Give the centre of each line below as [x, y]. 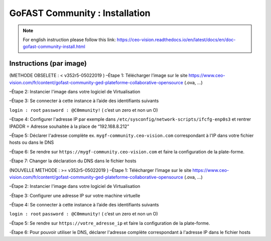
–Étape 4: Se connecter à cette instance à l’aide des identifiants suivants [84, 205]
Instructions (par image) [48, 63]
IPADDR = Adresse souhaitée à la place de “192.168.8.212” [69, 126]
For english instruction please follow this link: [69, 40]
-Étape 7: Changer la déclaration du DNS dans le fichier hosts [73, 161]
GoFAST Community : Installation [80, 13]
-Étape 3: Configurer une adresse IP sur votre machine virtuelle [75, 195]
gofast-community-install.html [54, 47]
